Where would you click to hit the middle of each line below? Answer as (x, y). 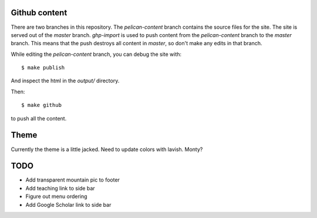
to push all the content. (39, 118)
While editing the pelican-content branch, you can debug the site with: (96, 54)
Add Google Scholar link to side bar (68, 204)
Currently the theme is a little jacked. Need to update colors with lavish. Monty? (107, 149)
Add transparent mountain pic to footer (73, 180)
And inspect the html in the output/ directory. (65, 81)
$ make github (41, 105)
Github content (39, 13)
